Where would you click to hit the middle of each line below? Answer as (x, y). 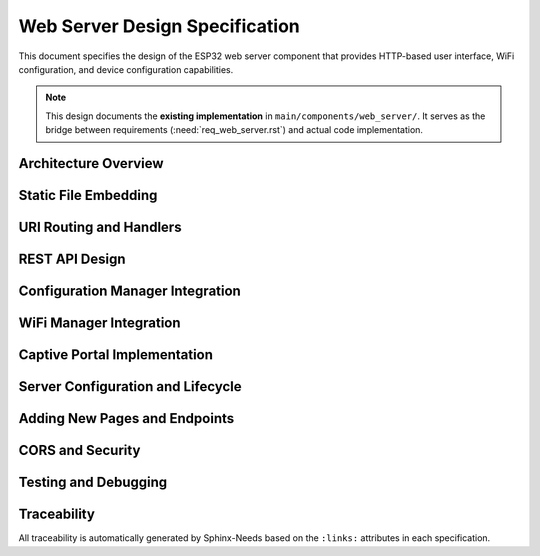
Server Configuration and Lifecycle (130, 386)
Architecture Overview (91, 163)
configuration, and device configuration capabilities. (126, 69)
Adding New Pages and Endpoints (126, 418)
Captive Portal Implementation (116, 355)
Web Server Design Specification (159, 26)
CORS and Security (79, 450)
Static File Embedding (88, 195)
